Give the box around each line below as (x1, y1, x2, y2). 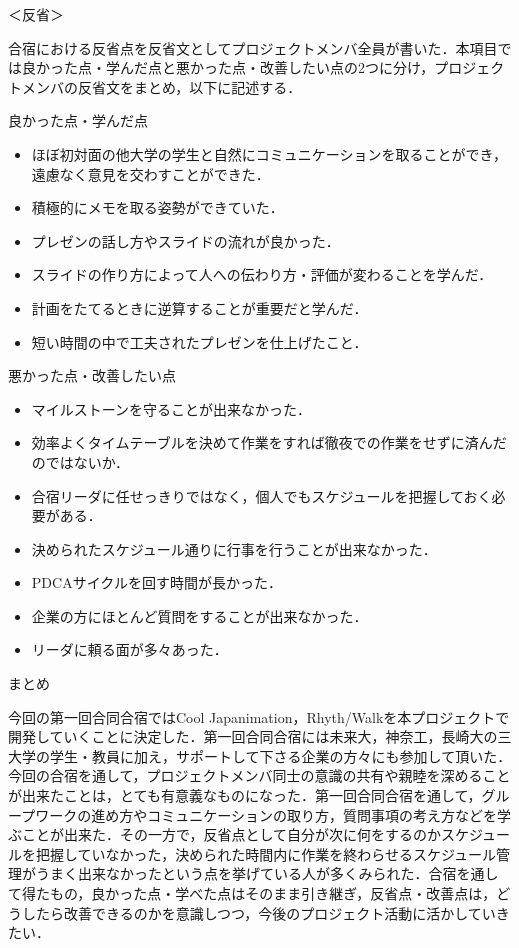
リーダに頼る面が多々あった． (31, 639, 228, 660)
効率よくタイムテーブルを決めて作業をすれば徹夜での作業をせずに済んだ (31, 432, 507, 453)
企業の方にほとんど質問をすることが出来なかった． (31, 605, 368, 626)
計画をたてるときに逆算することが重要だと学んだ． (31, 297, 368, 318)
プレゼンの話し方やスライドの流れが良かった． (31, 230, 340, 251)
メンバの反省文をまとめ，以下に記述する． (21, 76, 302, 97)
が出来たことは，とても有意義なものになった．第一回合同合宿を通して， (8, 785, 482, 806)
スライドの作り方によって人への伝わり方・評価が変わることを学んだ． (31, 264, 493, 285)
